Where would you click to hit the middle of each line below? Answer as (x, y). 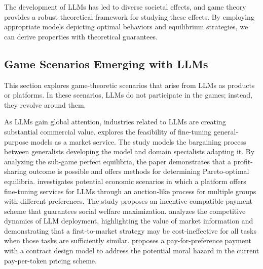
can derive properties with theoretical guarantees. (81, 36)
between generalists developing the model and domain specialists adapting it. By (129, 151)
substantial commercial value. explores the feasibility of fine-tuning (108, 131)
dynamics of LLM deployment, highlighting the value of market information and (129, 221)
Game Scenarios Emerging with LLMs (106, 63)
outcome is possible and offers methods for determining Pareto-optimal (139, 171)
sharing (15, 171)
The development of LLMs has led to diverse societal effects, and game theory (125, 7)
